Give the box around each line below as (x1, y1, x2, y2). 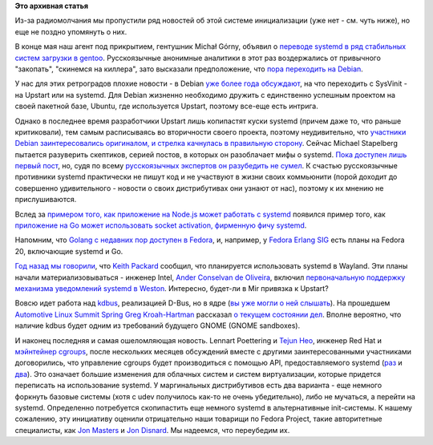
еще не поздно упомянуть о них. (14, 26, 127, 36)
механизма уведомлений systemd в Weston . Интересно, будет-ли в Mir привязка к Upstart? (14, 283, 329, 293)
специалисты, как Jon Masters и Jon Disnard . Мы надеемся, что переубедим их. (14, 425, 290, 435)
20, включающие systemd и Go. (14, 246, 123, 256)
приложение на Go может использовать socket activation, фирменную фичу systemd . (14, 220, 307, 230)
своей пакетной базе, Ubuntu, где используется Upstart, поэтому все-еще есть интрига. (14, 101, 318, 111)
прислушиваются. (14, 195, 77, 204)
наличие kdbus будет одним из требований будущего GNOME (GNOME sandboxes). (14, 321, 301, 330)
